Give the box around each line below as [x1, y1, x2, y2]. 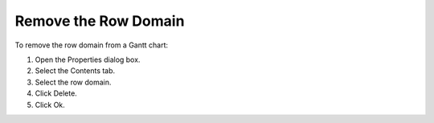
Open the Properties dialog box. [35, 55, 141, 64]
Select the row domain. [35, 77, 112, 87]
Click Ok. [35, 100, 66, 109]
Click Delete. [35, 88, 78, 98]
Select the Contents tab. [35, 66, 116, 76]
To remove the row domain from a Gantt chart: [14, 40, 169, 50]
